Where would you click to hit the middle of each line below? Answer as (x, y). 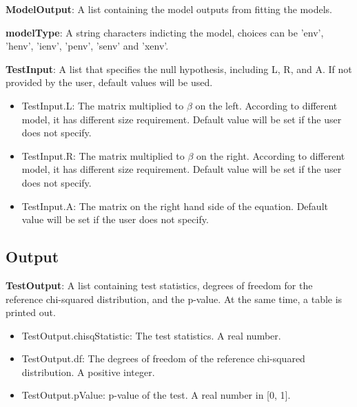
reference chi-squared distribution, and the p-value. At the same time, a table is (174, 299)
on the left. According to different (266, 105)
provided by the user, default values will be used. (109, 82)
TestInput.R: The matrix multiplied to (103, 155)
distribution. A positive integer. (88, 372)
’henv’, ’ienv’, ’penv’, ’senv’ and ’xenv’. (87, 46)
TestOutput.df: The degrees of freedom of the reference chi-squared (163, 358)
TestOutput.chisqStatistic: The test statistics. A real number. (151, 335)
